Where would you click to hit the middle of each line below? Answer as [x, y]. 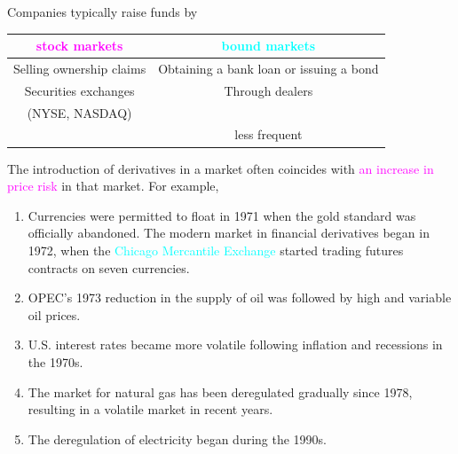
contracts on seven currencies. [109, 267]
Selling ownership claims [80, 68]
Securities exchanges [79, 90]
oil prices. [54, 314]
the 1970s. [55, 361]
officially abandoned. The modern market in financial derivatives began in [229, 233]
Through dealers [268, 90]
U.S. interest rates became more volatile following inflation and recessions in [235, 344]
